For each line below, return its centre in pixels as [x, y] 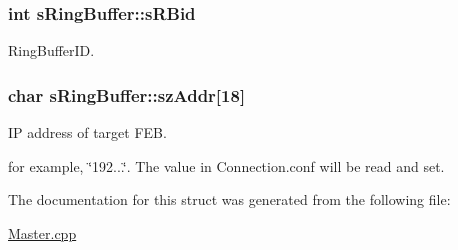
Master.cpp [42, 232]
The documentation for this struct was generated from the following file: [229, 199]
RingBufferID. [51, 50]
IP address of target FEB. [87, 132]
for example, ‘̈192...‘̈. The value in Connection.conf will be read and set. [226, 165]
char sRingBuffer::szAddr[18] [127, 94]
